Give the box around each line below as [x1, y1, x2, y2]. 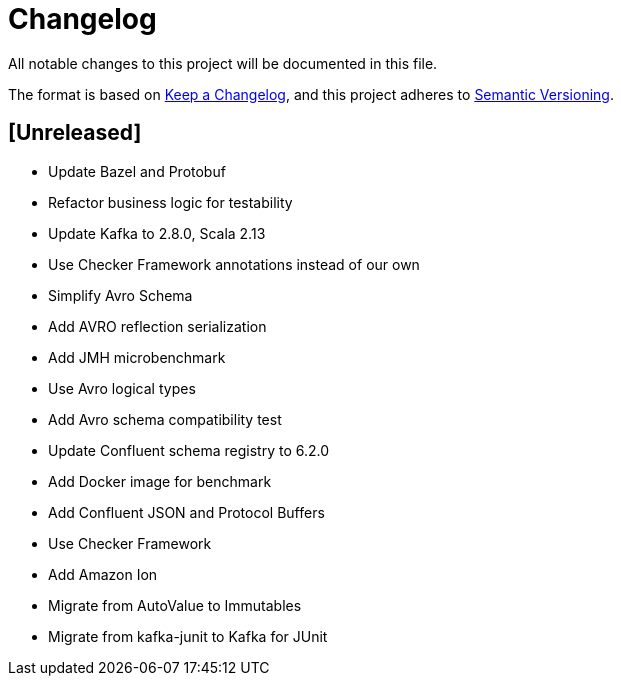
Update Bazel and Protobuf [48, 162, 226, 180]
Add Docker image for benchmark [48, 472, 272, 490]
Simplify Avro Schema [48, 286, 193, 304]
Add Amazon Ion [48, 565, 158, 583]
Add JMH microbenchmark [48, 348, 226, 366]
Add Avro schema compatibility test [48, 410, 282, 428]
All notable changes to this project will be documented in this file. [8, 54, 438, 72]
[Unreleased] [8, 120, 142, 146]
